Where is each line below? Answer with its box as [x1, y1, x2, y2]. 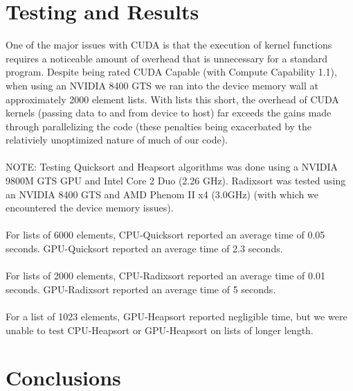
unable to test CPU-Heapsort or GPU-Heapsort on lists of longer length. [6, 322, 314, 337]
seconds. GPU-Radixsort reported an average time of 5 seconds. [6, 281, 276, 296]
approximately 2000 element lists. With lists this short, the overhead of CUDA [6, 92, 339, 106]
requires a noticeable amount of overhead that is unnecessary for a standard [6, 51, 327, 65]
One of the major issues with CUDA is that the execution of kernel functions [6, 37, 332, 52]
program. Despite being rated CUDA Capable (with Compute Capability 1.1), [6, 64, 337, 79]
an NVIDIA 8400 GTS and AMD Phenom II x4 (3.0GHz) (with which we [6, 186, 318, 201]
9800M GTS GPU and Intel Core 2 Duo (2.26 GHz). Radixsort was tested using [6, 173, 346, 188]
